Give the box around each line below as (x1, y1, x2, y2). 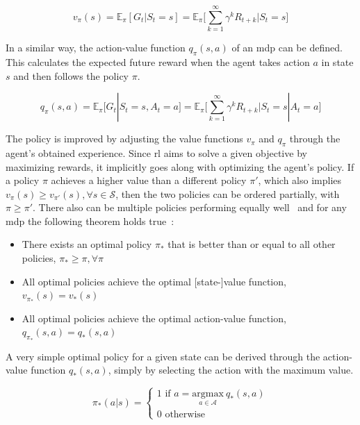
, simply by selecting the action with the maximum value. (108, 362, 354, 377)
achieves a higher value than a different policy (51, 173, 247, 187)
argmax (192, 389, 224, 399)
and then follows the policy (13, 68, 129, 83)
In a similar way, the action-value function (6, 40, 186, 55)
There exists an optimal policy (22, 237, 152, 251)
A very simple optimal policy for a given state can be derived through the (6, 349, 320, 363)
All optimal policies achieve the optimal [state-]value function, (22, 274, 286, 288)
